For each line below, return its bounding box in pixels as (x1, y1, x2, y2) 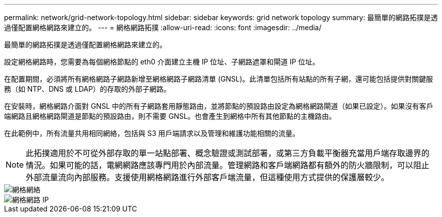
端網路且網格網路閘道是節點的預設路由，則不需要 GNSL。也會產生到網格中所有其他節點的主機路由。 (4, 112, 336, 120)
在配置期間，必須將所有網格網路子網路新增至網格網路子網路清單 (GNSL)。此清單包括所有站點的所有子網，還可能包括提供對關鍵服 (4, 75, 433, 83)
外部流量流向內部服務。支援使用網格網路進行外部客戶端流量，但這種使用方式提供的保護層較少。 (26, 172, 390, 182)
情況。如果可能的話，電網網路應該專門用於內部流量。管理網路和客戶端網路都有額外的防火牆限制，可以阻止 (26, 160, 430, 170)
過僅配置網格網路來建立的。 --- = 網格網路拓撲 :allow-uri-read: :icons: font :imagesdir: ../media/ (4, 23, 322, 32)
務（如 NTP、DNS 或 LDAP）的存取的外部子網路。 (4, 85, 171, 93)
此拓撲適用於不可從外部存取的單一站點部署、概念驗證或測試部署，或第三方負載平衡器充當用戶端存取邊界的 (26, 148, 430, 158)
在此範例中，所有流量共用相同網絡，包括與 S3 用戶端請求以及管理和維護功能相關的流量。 (4, 129, 300, 137)
